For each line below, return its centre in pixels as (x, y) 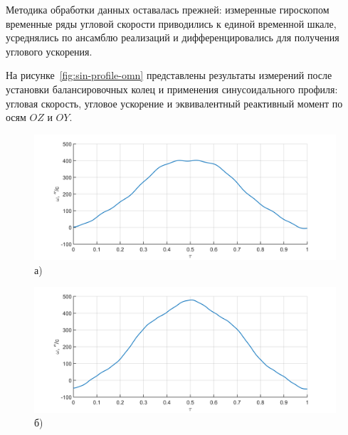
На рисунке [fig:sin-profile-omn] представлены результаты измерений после (169, 75)
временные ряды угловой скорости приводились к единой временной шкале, (171, 23)
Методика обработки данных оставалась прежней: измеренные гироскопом (168, 9)
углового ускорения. (49, 51)
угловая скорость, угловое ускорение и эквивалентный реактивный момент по (174, 103)
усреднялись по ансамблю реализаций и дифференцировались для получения (173, 37)
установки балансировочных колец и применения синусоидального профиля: (172, 89)
